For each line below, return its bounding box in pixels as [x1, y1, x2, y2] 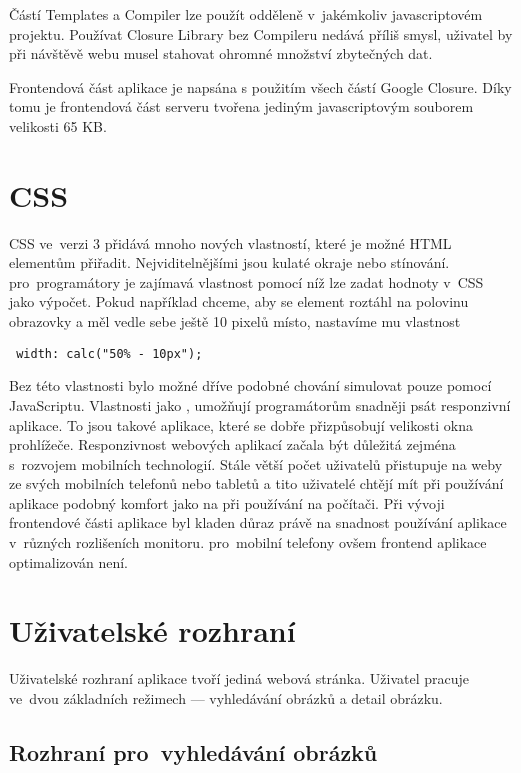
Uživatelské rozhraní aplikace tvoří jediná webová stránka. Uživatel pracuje [9, 668, 470, 689]
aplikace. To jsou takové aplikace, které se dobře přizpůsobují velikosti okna [9, 414, 473, 435]
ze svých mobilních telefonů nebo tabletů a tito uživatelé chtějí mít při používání [9, 473, 504, 494]
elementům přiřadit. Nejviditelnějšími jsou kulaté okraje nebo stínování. [9, 252, 450, 273]
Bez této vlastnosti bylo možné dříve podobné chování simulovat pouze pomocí [9, 375, 492, 396]
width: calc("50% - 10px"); [16, 346, 203, 361]
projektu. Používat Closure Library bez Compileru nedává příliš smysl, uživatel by [9, 23, 513, 44]
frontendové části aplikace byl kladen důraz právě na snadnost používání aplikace [9, 512, 507, 533]
